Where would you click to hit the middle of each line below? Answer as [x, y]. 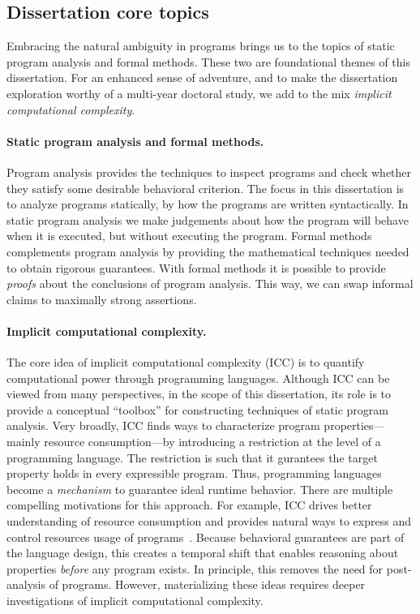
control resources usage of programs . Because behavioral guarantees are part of [206, 537]
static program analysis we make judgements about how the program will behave [208, 219]
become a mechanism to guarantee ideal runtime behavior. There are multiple [200, 489]
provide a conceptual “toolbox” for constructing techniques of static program [198, 409]
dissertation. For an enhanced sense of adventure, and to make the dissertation [202, 77]
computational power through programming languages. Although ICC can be [198, 378]
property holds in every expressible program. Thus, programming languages [194, 473]
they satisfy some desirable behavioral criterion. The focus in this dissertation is [206, 188]
